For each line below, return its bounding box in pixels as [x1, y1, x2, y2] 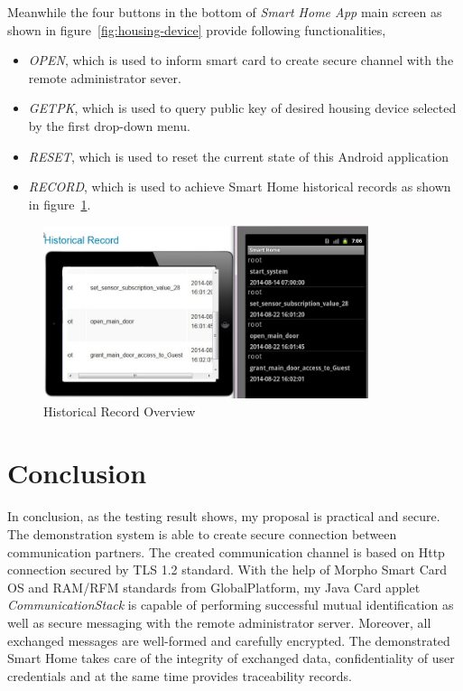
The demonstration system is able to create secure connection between [7, 524, 397, 543]
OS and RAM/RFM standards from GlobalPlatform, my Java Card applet [7, 577, 421, 596]
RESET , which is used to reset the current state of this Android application [28, 146, 449, 165]
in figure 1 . [28, 194, 91, 213]
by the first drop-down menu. [28, 116, 190, 135]
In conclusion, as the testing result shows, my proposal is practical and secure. [7, 507, 440, 526]
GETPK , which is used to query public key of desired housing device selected [28, 98, 457, 117]
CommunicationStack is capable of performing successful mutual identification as [7, 595, 454, 614]
